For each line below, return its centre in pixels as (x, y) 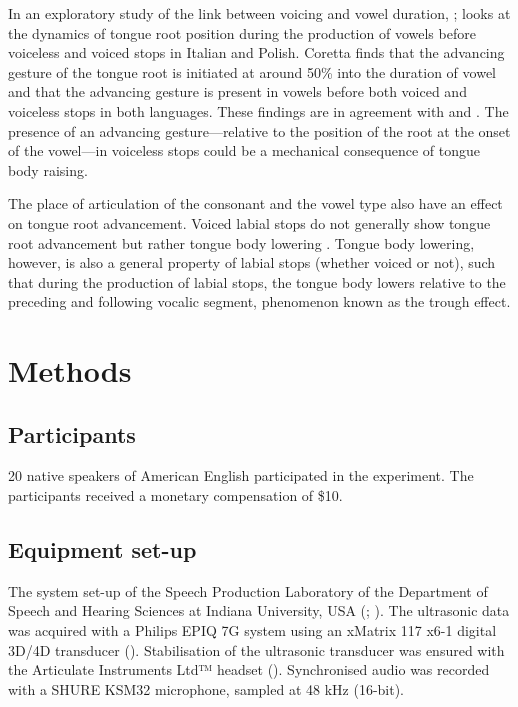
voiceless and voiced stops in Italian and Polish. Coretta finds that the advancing (256, 52)
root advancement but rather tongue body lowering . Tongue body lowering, (241, 242)
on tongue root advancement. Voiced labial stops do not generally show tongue (249, 222)
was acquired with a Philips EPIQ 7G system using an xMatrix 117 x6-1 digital (252, 630)
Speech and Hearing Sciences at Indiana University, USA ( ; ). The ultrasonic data (259, 610)
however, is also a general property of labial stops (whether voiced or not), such (252, 262)
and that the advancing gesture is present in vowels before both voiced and (237, 91)
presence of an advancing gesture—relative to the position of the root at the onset (259, 130)
